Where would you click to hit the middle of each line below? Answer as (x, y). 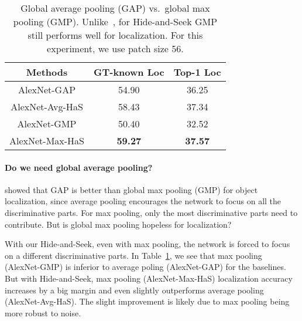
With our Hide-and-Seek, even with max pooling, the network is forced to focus (147, 244)
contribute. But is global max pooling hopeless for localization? (118, 224)
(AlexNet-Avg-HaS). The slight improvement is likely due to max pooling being (147, 301)
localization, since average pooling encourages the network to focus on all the (143, 201)
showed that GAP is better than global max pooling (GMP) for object (131, 189)
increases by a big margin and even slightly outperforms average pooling (134, 290)
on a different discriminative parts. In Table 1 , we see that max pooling (133, 255)
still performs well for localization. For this (115, 35)
